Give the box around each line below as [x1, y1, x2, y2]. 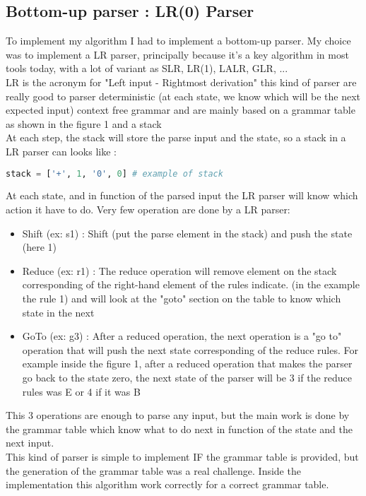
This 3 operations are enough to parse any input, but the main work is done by [6, 408, 350, 423]
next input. [6, 435, 54, 450]
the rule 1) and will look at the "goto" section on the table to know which [22, 290, 341, 305]
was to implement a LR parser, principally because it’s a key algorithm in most [6, 47, 349, 61]
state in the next [22, 305, 95, 319]
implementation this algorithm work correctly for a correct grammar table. [6, 477, 329, 492]
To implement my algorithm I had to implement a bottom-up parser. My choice [6, 33, 351, 48]
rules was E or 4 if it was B [22, 384, 141, 398]
